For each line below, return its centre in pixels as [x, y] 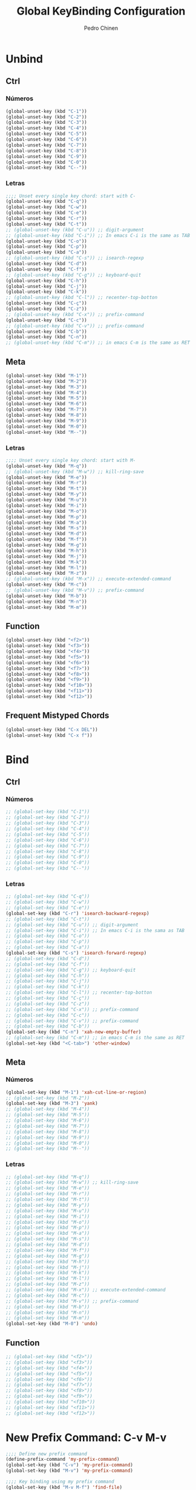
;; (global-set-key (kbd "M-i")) [48, 1217]
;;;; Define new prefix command [46, 1454]
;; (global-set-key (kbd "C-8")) [48, 851]
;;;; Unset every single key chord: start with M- [71, 460]
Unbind [24, 59]
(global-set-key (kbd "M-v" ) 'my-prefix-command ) [70, 1471]
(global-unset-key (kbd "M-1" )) [46, 376]
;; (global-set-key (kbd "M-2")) [48, 1098]
